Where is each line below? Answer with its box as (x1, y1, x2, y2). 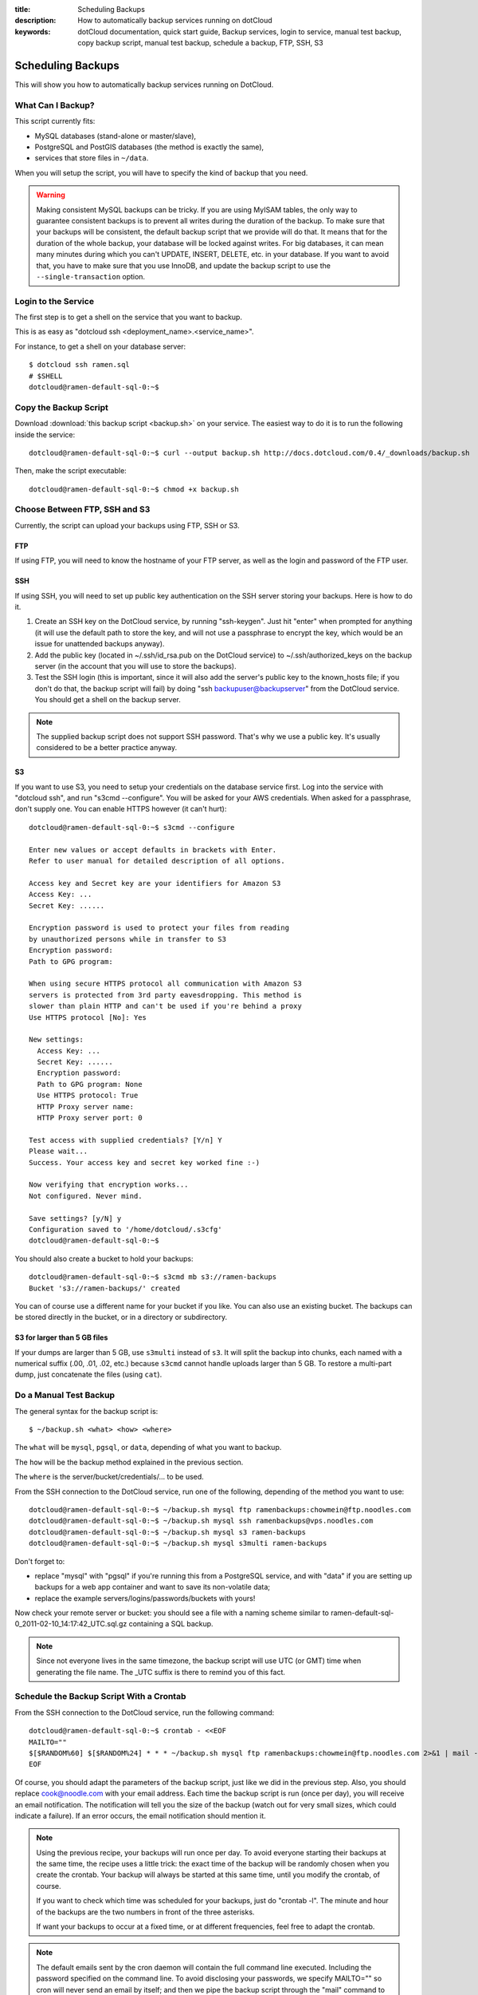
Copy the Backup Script (14, 401, 109, 413)
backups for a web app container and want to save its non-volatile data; (34, 1582, 271, 1592)
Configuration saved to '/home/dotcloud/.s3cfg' (29, 1225, 222, 1234)
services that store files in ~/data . (34, 153, 149, 163)
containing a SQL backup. (128, 1619, 214, 1629)
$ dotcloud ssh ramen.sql (29, 360, 131, 369)
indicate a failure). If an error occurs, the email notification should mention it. (14, 1811, 266, 1820)
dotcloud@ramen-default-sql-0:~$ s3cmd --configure (29, 823, 235, 832)
